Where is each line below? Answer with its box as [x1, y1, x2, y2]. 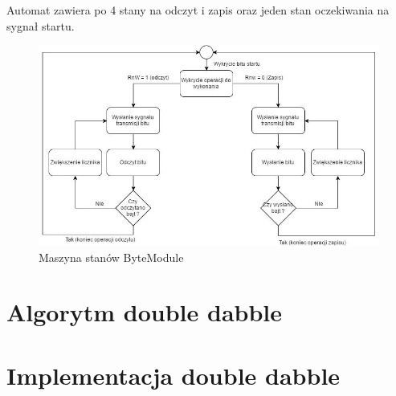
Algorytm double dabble [6, 296, 283, 329]
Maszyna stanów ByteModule [39, 248, 184, 265]
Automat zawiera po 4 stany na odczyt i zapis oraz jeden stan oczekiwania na [6, 2, 390, 18]
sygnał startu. [6, 17, 75, 34]
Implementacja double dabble [6, 358, 341, 391]
